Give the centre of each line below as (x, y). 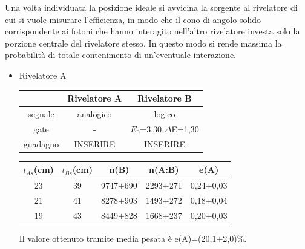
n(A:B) (164, 170)
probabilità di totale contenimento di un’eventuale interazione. (121, 55)
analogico (94, 113)
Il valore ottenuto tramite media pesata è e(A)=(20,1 (118, 238)
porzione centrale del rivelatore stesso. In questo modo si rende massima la (143, 43)
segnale (41, 113)
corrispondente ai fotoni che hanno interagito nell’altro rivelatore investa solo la (152, 31)
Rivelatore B (165, 98)
